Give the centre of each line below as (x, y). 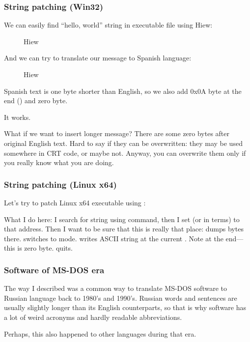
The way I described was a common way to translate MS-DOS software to (115, 288)
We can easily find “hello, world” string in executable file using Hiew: (108, 25)
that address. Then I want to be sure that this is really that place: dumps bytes (124, 229)
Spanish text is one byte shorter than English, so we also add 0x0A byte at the (123, 91)
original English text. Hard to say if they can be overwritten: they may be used (123, 143)
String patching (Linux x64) (60, 184)
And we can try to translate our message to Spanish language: (98, 58)
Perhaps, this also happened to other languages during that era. (100, 333)
